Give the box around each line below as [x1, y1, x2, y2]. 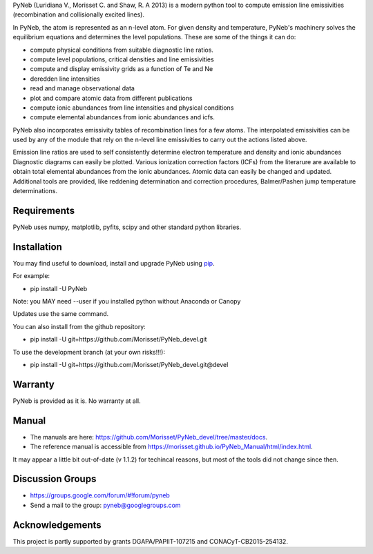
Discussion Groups [12, 473, 97, 485]
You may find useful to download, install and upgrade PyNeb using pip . [12, 259, 215, 267]
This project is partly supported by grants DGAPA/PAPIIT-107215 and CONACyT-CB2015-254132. [12, 537, 288, 545]
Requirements [12, 204, 75, 217]
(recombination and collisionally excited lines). [12, 10, 145, 19]
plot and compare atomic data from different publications [30, 94, 193, 102]
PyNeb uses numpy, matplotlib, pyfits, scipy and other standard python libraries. [12, 223, 242, 231]
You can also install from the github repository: [12, 322, 146, 330]
